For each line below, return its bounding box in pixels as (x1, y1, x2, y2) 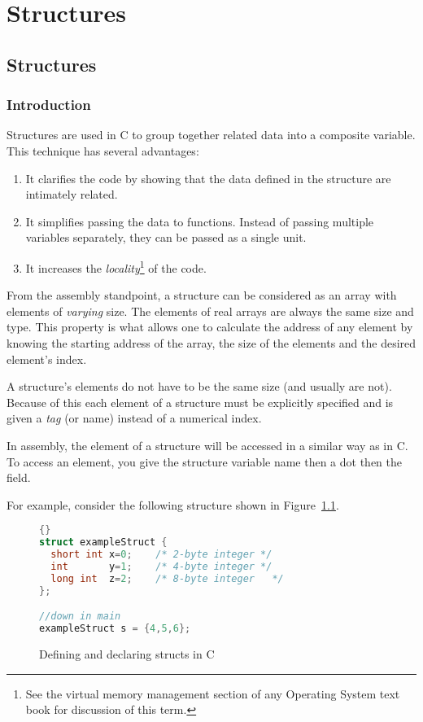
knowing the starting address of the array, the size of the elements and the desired (7, 334, 416, 351)
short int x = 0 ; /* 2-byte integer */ (50, 549, 273, 561)
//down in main (39, 610, 121, 623)
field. (7, 469, 31, 486)
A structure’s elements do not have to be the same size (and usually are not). (7, 378, 392, 395)
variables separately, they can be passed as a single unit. (25, 229, 307, 246)
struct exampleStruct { (39, 536, 168, 549)
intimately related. (25, 186, 118, 203)
